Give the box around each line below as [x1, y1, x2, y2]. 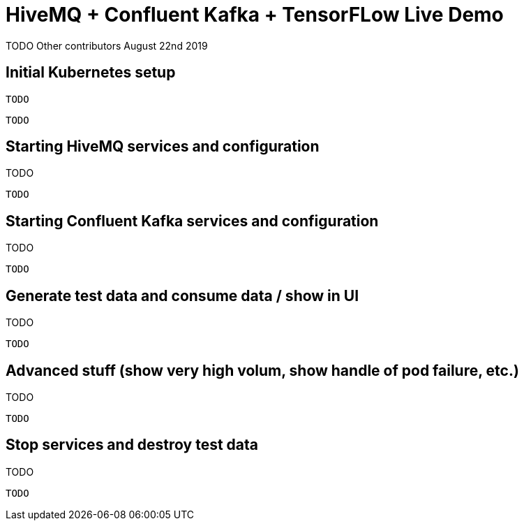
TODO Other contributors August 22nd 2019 [6, 39, 208, 52]
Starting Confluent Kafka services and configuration [6, 212, 379, 230]
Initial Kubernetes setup [6, 64, 176, 82]
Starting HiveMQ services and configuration [6, 138, 320, 156]
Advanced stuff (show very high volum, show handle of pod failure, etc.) [6, 361, 519, 379]
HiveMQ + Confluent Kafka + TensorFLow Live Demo [6, 3, 504, 27]
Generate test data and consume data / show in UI [6, 286, 359, 305]
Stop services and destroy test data [6, 436, 259, 454]
